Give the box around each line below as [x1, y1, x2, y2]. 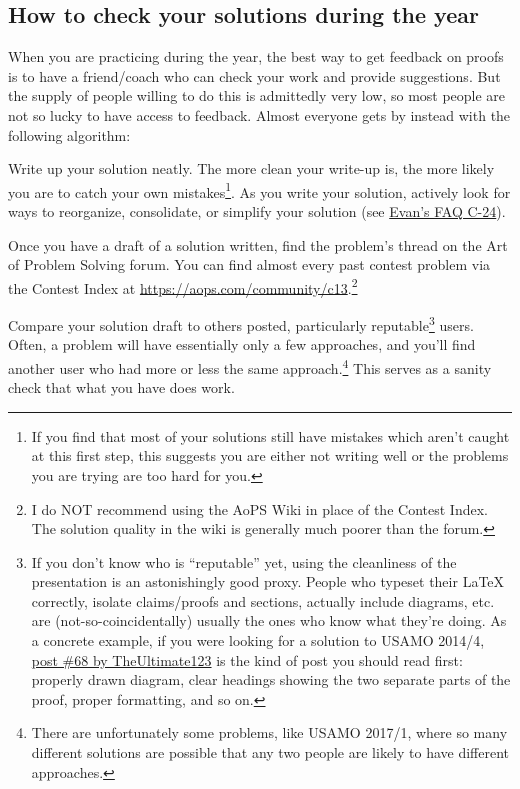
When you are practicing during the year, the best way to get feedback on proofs [8, 46, 504, 67]
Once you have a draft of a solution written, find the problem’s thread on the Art [8, 234, 508, 255]
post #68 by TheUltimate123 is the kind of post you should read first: [31, 649, 463, 670]
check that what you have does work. [8, 377, 235, 398]
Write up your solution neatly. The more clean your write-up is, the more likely [8, 158, 495, 179]
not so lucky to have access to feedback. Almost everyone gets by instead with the [8, 104, 511, 125]
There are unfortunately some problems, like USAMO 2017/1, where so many [31, 722, 508, 743]
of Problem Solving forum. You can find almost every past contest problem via [8, 254, 491, 275]
